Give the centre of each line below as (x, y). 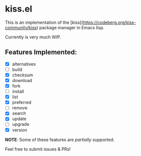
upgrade (21, 124)
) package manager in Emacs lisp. (70, 27)
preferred (22, 103)
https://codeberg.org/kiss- (109, 22)
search (19, 113)
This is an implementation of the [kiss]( (44, 22)
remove (20, 108)
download (22, 80)
